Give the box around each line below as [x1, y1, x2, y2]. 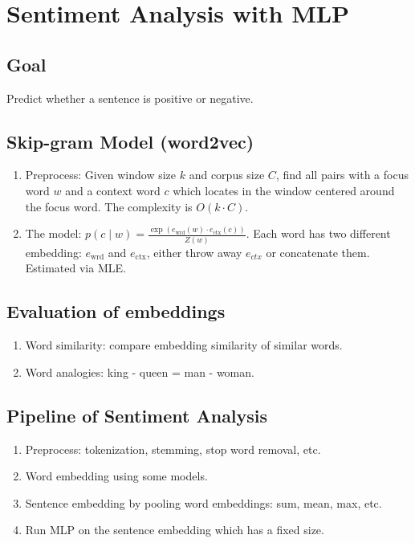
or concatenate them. [266, 243, 370, 260]
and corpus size [189, 166, 265, 183]
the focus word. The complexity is [25, 198, 193, 214]
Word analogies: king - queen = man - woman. [25, 363, 254, 380]
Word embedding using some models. [25, 467, 208, 484]
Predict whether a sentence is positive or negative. [6, 89, 254, 106]
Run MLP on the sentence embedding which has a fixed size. [25, 521, 324, 538]
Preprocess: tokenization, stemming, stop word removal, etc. [25, 440, 321, 457]
